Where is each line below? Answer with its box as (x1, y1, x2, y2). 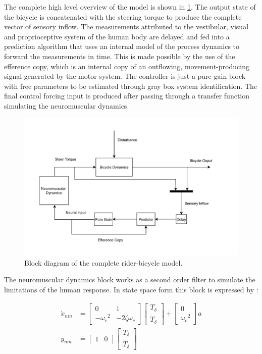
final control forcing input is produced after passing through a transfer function (4, 90, 250, 101)
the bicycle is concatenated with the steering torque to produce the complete (4, 11, 242, 22)
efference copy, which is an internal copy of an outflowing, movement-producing (4, 61, 249, 71)
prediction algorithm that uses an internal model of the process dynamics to (4, 41, 240, 52)
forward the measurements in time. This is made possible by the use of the (4, 50, 235, 61)
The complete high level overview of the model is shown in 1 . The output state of (4, 2, 256, 12)
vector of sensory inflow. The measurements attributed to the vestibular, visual (4, 21, 249, 32)
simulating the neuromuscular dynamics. (4, 100, 129, 111)
